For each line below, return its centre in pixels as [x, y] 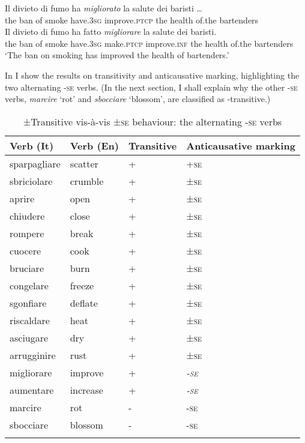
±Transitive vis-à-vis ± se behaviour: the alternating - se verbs [152, 121]
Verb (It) [32, 145]
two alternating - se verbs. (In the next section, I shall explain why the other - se [151, 87]
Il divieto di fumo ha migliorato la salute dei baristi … [104, 8]
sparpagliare [35, 163]
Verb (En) [95, 145]
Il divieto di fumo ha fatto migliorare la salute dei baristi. [111, 32]
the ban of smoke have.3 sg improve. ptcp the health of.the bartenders [132, 20]
